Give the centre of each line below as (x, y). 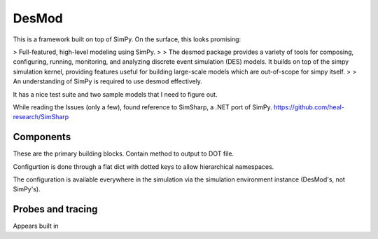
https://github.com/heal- (309, 107)
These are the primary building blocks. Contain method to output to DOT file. (124, 153)
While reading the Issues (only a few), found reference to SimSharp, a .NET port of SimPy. (142, 107)
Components (42, 137)
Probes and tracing (55, 209)
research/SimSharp (41, 117)
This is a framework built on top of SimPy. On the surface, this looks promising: (127, 39)
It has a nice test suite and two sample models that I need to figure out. (115, 94)
